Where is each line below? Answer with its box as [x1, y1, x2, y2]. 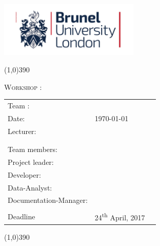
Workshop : [4, 81, 42, 92]
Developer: [8, 169, 41, 180]
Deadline [8, 211, 35, 222]
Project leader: [8, 156, 54, 167]
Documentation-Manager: [8, 195, 88, 205]
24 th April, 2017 [94, 211, 145, 223]
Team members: [8, 143, 57, 154]
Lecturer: [8, 125, 36, 136]
